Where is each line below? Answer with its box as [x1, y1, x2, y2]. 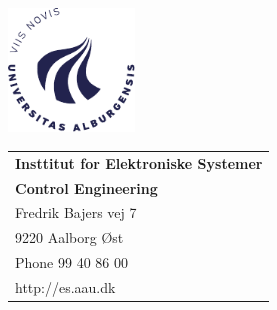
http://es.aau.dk [15, 276, 116, 297]
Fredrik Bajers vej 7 [15, 202, 137, 223]
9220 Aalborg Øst [15, 227, 124, 248]
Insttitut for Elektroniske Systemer [15, 152, 263, 173]
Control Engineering [15, 177, 158, 198]
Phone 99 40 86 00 [15, 252, 128, 273]
